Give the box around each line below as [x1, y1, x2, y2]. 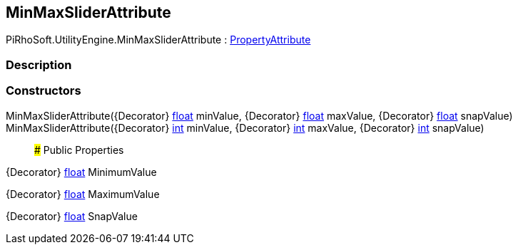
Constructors [6, 83, 81, 98]
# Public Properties [34, 143, 124, 156]
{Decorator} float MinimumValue [6, 165, 157, 178]
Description [6, 57, 72, 72]
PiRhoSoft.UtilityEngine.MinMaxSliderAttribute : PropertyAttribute [6, 33, 311, 46]
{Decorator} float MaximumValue [6, 187, 160, 200]
